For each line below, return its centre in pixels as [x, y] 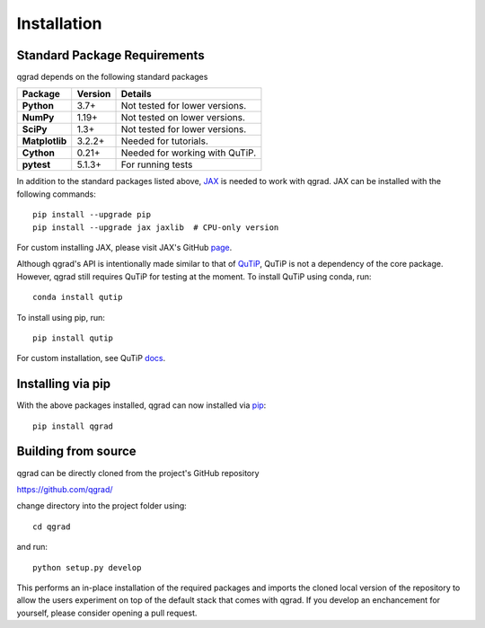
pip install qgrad [73, 426]
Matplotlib [44, 141]
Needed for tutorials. [164, 141]
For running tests [157, 164]
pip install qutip [73, 338]
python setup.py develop [87, 567]
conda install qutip [78, 297]
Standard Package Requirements [111, 55]
